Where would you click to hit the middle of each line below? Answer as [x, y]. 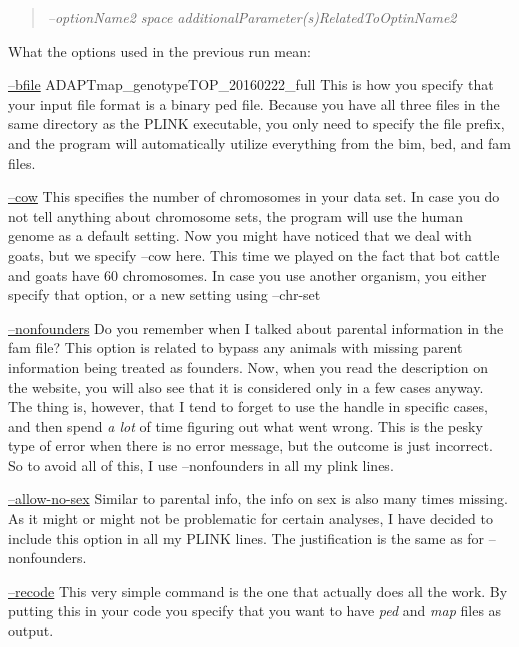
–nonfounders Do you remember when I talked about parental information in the [256, 327]
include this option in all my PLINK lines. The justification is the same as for [246, 537]
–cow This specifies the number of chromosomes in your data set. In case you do [254, 196]
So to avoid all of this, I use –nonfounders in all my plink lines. [201, 464]
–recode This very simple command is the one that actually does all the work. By [258, 590]
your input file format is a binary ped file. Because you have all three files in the [254, 103]
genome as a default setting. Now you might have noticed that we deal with [240, 235]
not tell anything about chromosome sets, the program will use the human [236, 215]
